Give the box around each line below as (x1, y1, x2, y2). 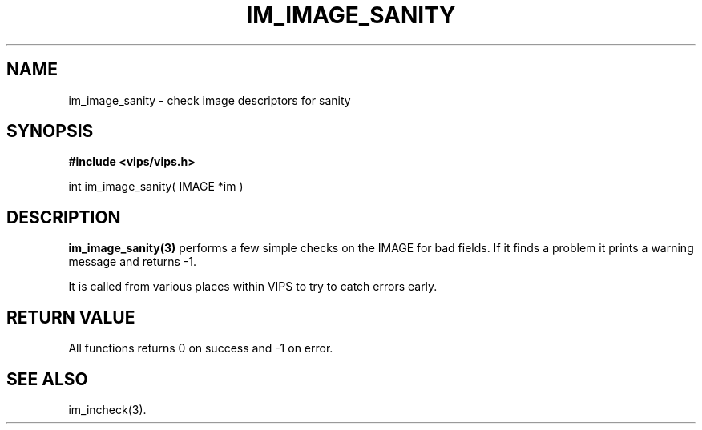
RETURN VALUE (6, 307, 135, 328)
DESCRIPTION (6, 207, 121, 227)
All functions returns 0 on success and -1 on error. (68, 341, 333, 356)
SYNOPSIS (6, 121, 94, 142)
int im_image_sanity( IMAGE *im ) (68, 179, 244, 194)
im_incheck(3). (68, 402, 147, 416)
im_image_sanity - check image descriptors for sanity (68, 93, 351, 107)
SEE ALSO (6, 368, 88, 389)
